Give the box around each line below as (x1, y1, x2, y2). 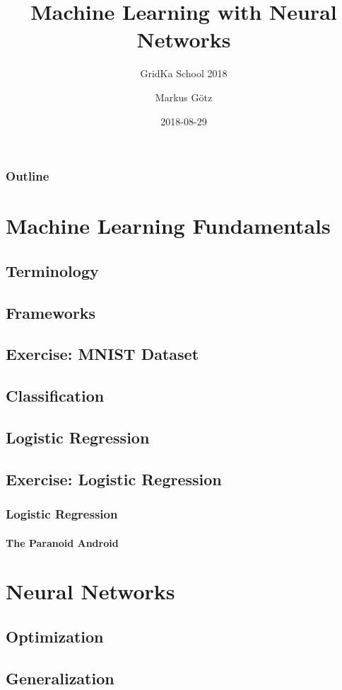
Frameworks (6, 301, 96, 323)
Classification (6, 385, 105, 407)
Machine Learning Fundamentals (6, 211, 331, 240)
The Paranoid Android (6, 535, 119, 550)
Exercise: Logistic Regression (6, 468, 222, 490)
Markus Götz (155, 89, 213, 104)
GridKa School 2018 (140, 66, 228, 81)
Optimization (6, 625, 104, 647)
